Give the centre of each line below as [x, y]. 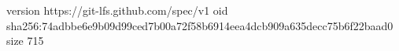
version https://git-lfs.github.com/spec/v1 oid [117, 10]
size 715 [25, 41]
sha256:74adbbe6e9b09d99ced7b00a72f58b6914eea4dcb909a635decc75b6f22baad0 [200, 25]
